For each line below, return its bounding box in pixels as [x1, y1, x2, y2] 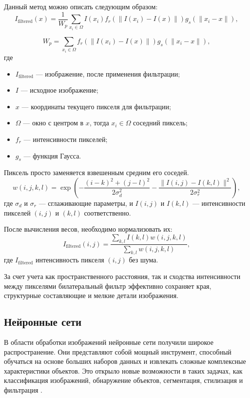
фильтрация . [4, 384, 42, 395]
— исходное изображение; [20, 85, 98, 95]
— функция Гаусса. [23, 150, 81, 160]
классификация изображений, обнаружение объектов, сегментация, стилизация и [4, 375, 243, 385]
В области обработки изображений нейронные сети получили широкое [4, 337, 213, 347]
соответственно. [84, 207, 131, 218]
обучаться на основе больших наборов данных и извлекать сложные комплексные [4, 356, 246, 366]
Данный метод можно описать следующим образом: [4, 1, 158, 11]
